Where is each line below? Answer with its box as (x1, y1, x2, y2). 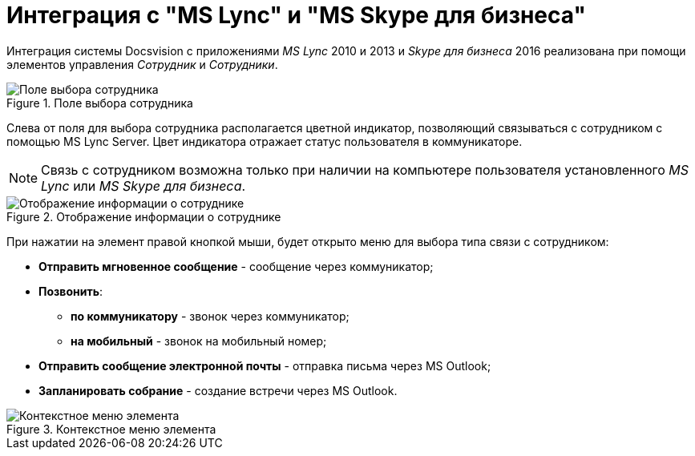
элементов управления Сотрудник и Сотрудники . (6, 57, 278, 71)
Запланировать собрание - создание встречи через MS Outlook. (38, 383, 398, 397)
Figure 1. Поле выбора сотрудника (6, 95, 193, 110)
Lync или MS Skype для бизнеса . (41, 177, 246, 194)
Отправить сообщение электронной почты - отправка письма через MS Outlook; (38, 358, 491, 373)
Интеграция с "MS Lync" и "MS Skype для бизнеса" (6, 2, 586, 29)
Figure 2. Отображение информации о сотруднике (6, 209, 281, 224)
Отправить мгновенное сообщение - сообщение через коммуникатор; (38, 259, 434, 273)
